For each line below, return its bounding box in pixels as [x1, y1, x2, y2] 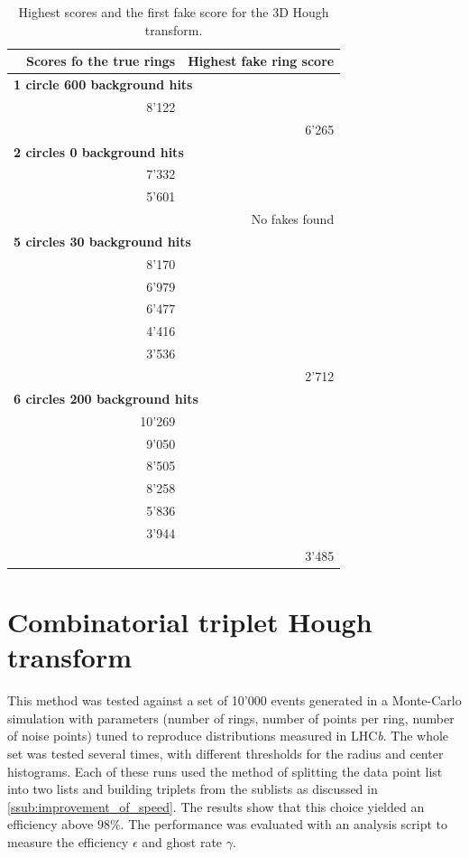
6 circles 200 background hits [14, 388, 198, 407]
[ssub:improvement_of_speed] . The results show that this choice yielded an [7, 797, 425, 816]
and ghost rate [142, 832, 223, 851]
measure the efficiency [7, 832, 129, 851]
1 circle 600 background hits [14, 75, 193, 94]
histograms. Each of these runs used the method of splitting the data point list [7, 761, 443, 780]
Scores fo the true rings [26, 51, 176, 70]
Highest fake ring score [188, 51, 335, 70]
